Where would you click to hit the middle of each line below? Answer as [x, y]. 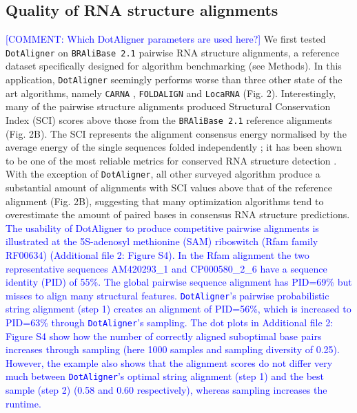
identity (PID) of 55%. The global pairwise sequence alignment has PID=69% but [179, 282]
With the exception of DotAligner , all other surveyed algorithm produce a [163, 174]
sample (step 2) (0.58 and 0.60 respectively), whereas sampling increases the [166, 390]
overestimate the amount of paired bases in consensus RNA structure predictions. [178, 214]
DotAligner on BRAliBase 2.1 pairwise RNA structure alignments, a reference [173, 52]
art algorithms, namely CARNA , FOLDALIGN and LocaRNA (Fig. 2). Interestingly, [171, 93]
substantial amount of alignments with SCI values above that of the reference [169, 188]
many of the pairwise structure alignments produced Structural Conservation [168, 106]
